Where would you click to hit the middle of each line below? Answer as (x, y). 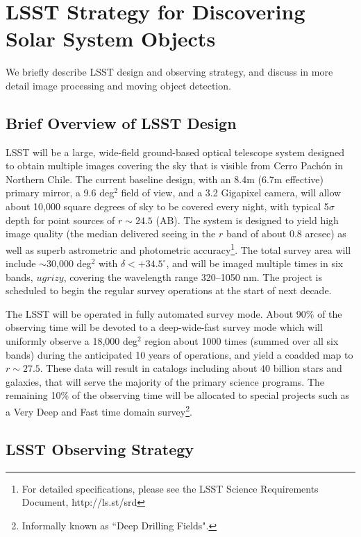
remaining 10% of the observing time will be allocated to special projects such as (178, 395)
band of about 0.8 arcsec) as (286, 233)
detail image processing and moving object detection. (118, 85)
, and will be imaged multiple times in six (255, 263)
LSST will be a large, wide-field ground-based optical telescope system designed (175, 152)
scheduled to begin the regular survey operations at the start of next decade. (169, 290)
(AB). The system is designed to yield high (247, 220)
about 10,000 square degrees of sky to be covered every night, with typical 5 (167, 206)
